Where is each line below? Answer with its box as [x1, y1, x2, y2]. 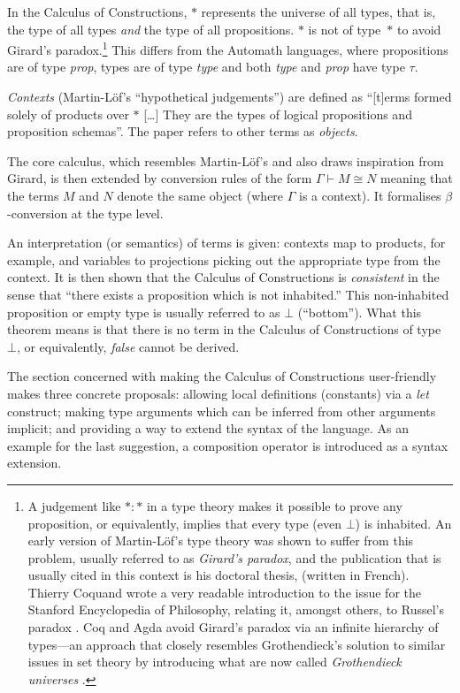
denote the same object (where [117, 187, 284, 204]
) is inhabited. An [355, 514, 452, 532]
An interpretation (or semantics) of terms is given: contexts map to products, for [7, 233, 446, 252]
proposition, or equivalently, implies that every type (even [27, 514, 341, 532]
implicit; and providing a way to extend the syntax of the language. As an [7, 419, 410, 438]
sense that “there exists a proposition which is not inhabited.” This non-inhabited [7, 285, 449, 303]
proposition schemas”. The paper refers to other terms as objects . [7, 122, 358, 141]
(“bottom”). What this [297, 302, 422, 321]
